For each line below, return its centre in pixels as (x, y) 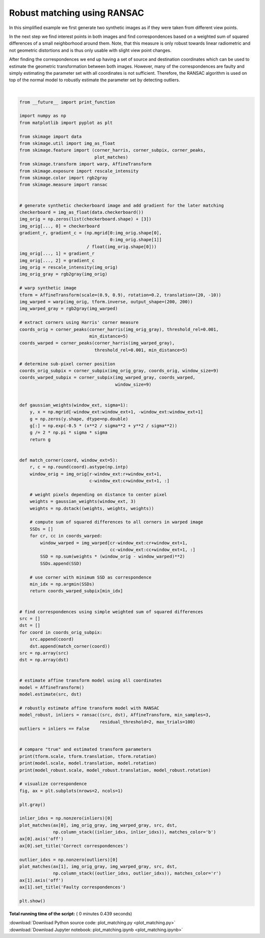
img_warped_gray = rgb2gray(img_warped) (68, 309)
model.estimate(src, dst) (51, 694)
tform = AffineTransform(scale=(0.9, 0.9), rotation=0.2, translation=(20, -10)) (120, 295)
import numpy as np (43, 116)
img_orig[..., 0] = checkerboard (60, 226)
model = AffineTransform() (52, 687)
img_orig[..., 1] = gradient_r (57, 254)
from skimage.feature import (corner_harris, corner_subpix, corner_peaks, (113, 150)
